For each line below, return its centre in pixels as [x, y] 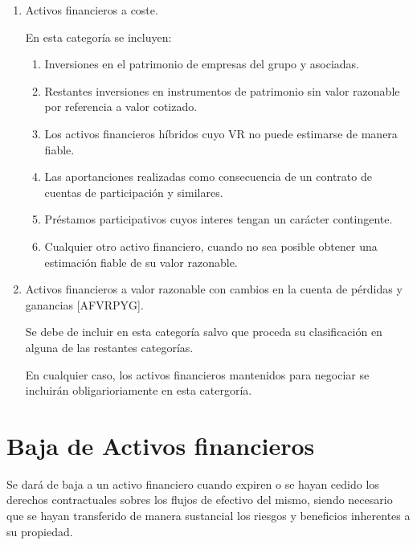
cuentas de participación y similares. [134, 192]
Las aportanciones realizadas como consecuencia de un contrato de [208, 176]
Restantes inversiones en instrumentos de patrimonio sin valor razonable [222, 90]
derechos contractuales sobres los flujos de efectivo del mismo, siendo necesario [200, 500]
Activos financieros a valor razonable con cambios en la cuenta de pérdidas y [214, 289]
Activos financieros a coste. [92, 10]
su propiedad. [40, 531]
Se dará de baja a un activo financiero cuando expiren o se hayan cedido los [193, 484]
